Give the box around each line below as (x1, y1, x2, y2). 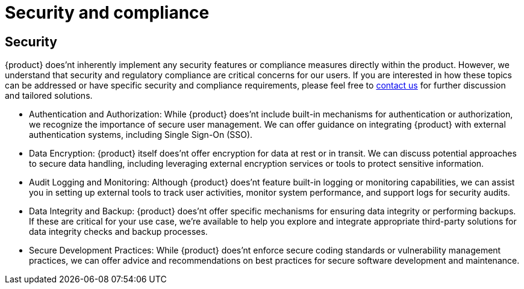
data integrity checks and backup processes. (29, 226, 208, 237)
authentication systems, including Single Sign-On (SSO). (29, 129, 253, 140)
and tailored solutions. (5, 90, 93, 101)
